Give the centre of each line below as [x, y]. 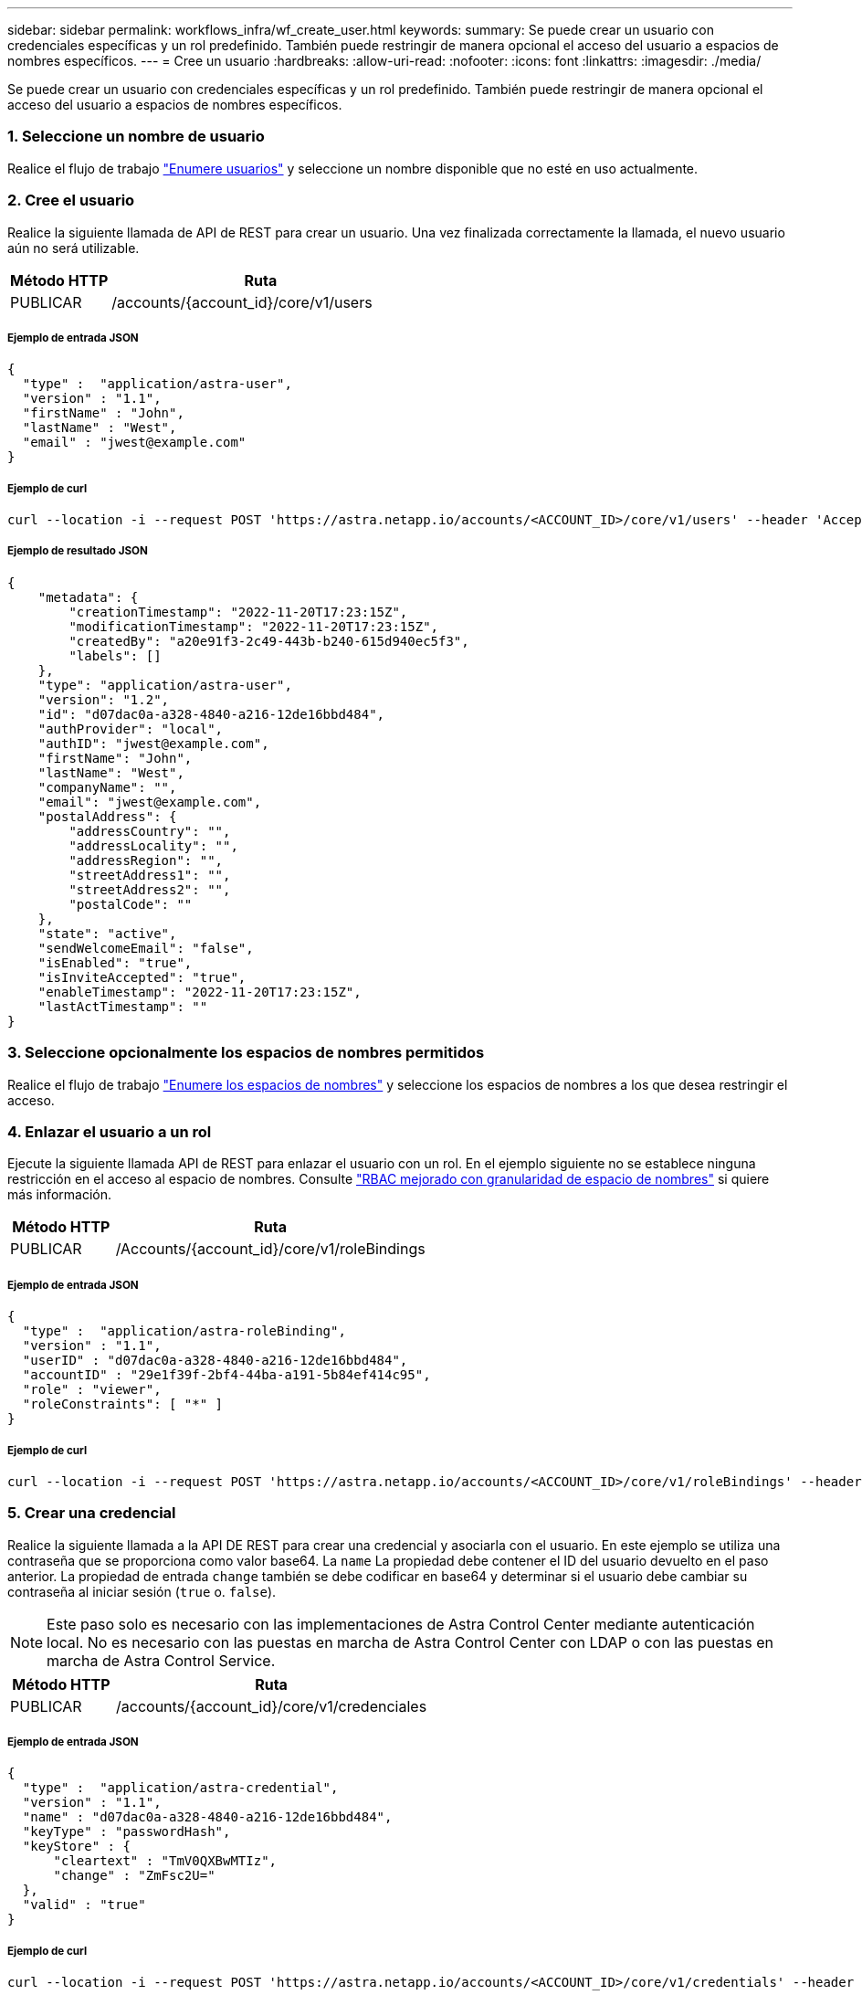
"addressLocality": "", [153, 845]
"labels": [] [115, 655]
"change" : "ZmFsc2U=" [134, 1876]
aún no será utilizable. [74, 248]
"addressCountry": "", [150, 831]
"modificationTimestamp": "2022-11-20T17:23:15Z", [254, 626]
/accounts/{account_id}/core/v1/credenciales [272, 1706]
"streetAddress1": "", [150, 875]
